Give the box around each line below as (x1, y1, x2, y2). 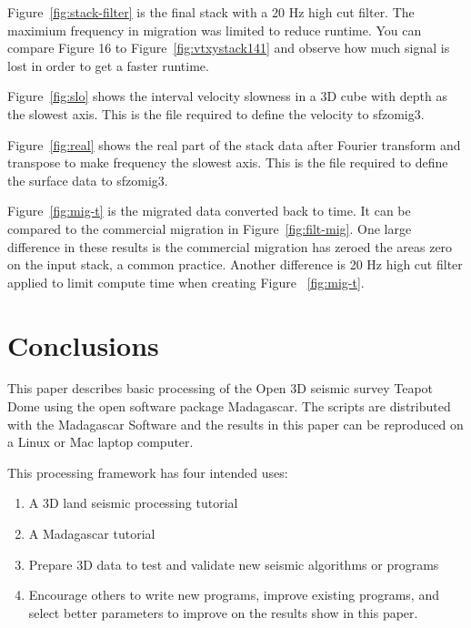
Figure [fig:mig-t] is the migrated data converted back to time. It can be (7, 201, 411, 220)
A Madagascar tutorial (28, 524, 155, 542)
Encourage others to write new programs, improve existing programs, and (28, 585, 439, 604)
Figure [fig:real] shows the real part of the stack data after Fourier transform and (7, 135, 461, 154)
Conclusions (7, 326, 159, 363)
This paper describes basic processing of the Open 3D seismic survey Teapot (7, 379, 434, 398)
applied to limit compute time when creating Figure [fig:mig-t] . (7, 272, 365, 291)
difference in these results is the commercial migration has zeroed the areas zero (7, 237, 453, 256)
